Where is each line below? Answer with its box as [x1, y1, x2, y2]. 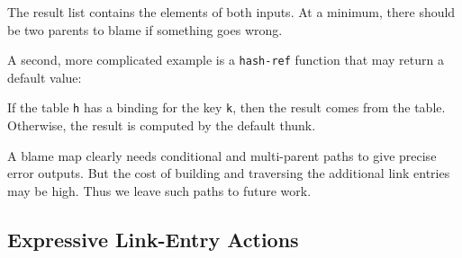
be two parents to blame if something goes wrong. [7, 20, 283, 39]
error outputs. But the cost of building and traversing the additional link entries [7, 164, 450, 182]
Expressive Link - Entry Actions [7, 225, 299, 253]
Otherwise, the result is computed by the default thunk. [7, 116, 316, 135]
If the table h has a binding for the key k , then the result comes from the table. [7, 98, 446, 117]
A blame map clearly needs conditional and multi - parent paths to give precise [7, 146, 437, 165]
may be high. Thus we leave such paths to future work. [7, 181, 312, 200]
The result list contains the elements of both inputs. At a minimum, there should [7, 3, 456, 21]
